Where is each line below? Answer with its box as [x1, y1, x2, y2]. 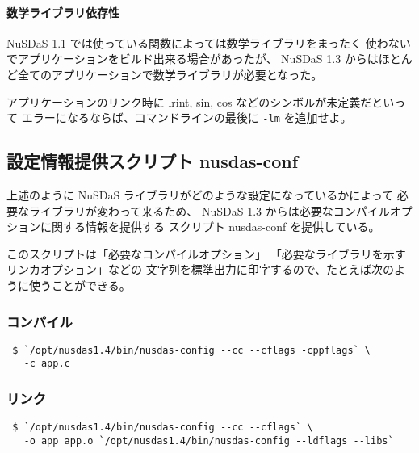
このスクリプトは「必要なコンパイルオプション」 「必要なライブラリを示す [6, 245, 406, 262]
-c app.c [23, 358, 70, 370]
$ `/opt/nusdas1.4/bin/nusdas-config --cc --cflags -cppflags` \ [12, 344, 371, 356]
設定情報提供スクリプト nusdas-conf [6, 149, 299, 174]
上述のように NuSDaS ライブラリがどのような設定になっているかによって [6, 187, 394, 203]
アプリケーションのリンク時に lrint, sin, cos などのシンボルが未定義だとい [6, 93, 395, 110]
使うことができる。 [28, 277, 131, 293]
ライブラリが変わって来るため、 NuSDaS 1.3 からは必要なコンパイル [28, 202, 390, 219]
